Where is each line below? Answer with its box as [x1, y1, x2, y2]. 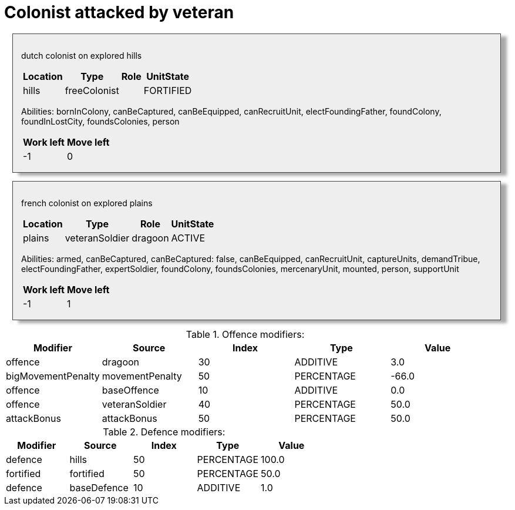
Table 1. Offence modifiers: [186, 328, 305, 340]
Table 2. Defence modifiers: [103, 425, 225, 438]
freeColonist [65, 84, 119, 96]
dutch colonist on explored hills [21, 50, 142, 61]
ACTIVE [171, 231, 206, 244]
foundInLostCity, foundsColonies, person [21, 116, 180, 126]
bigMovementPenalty [6, 370, 100, 382]
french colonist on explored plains [21, 197, 153, 208]
